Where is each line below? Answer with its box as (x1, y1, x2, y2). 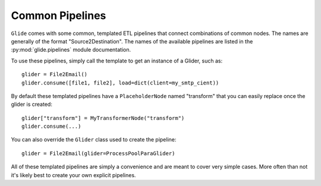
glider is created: (11, 101, 53, 108)
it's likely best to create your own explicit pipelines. (11, 171, 136, 178)
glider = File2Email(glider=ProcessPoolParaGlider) (21, 150, 175, 157)
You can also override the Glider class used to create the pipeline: (11, 136, 177, 143)
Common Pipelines (11, 9, 106, 22)
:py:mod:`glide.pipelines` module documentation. (11, 46, 131, 53)
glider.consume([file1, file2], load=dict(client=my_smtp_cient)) (21, 79, 219, 86)
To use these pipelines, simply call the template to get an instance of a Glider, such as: (11, 57, 223, 64)
